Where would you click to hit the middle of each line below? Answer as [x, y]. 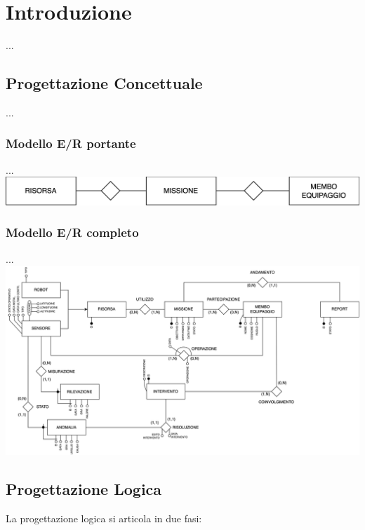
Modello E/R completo [72, 232]
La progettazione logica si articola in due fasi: [104, 518]
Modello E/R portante [71, 143]
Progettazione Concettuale [104, 83]
